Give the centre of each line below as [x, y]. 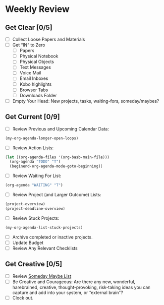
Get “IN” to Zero [29, 45]
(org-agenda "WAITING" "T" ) [34, 185]
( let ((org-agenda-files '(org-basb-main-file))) [57, 157]
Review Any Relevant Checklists [45, 248]
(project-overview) [25, 204]
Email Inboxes [34, 78]
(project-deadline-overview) [35, 209]
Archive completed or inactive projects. [52, 237]
